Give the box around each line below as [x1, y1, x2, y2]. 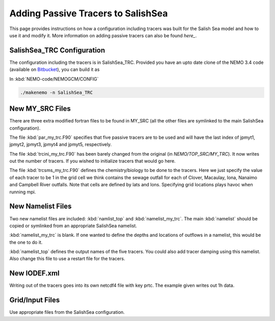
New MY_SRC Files [9, 105, 71, 113]
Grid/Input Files [9, 296, 60, 305]
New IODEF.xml [9, 269, 60, 278]
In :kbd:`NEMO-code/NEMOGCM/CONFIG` [9, 76, 99, 82]
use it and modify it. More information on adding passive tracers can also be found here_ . [9, 32, 197, 38]
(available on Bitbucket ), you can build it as [9, 66, 100, 72]
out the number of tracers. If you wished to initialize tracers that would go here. [9, 158, 176, 164]
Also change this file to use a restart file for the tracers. [9, 256, 125, 262]
